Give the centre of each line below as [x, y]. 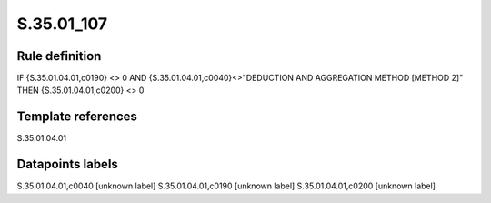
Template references [77, 117]
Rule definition [59, 56]
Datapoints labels [67, 164]
